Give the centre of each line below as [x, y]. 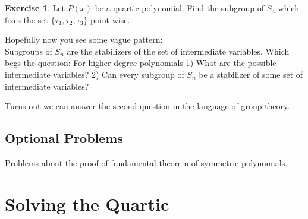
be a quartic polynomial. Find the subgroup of [179, 8]
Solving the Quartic [87, 203]
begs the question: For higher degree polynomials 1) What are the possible [141, 63]
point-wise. [110, 19]
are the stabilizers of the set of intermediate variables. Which [178, 51]
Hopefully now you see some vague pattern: [84, 39]
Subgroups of [29, 51]
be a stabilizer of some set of [251, 74]
